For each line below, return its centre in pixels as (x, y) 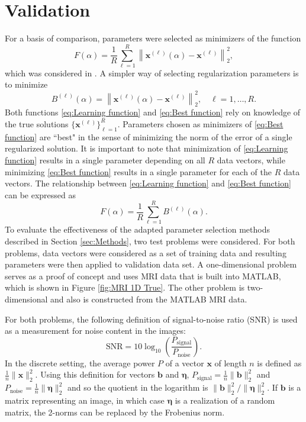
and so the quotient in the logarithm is (138, 387)
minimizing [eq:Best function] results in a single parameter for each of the (138, 171)
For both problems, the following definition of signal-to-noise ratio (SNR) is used (151, 319)
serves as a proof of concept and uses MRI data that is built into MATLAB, (143, 276)
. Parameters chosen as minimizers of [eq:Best (200, 123)
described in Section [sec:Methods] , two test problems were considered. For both (150, 241)
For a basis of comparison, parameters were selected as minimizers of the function (153, 38)
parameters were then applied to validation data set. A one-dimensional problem (151, 264)
